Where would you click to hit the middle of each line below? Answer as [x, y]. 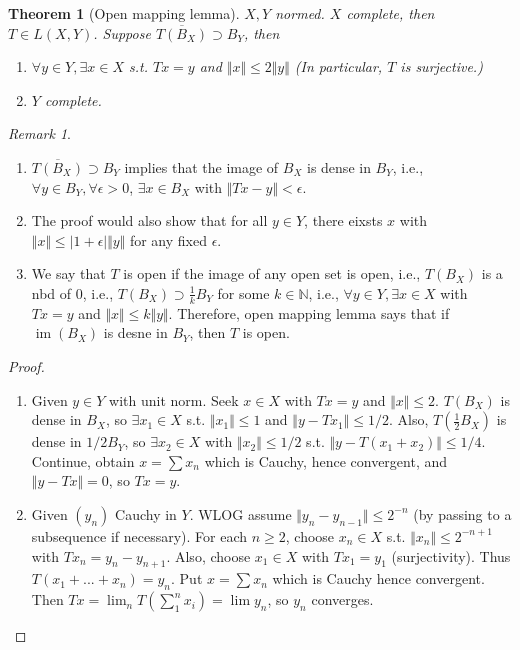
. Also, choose [208, 555]
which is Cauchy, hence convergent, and [326, 460]
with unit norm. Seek [174, 399]
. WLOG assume [240, 513]
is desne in [135, 332]
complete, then [390, 13]
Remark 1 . [39, 133]
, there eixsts [343, 220]
